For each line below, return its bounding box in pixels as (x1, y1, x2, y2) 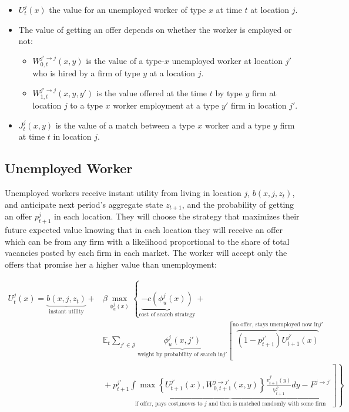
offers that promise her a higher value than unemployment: (5, 258, 217, 270)
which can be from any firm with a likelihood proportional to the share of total (5, 235, 290, 247)
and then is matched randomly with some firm (209, 401, 326, 407)
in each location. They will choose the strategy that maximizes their (53, 210, 300, 222)
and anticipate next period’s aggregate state (5, 198, 163, 210)
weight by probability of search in (137, 351, 223, 357)
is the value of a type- (86, 54, 165, 66)
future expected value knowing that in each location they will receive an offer (5, 224, 283, 236)
